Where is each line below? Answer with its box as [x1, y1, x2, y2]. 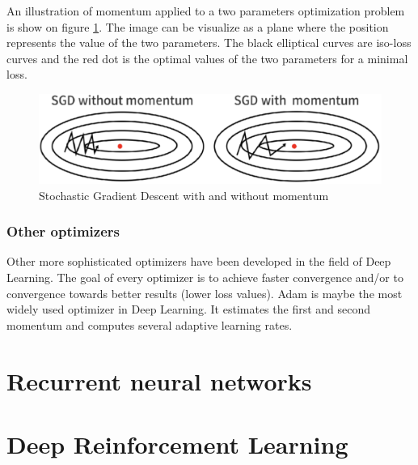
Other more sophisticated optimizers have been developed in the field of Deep [6, 253, 391, 270]
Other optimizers [6, 221, 120, 241]
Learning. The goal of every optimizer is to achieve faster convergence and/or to [6, 269, 403, 286]
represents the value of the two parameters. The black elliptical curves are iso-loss [6, 34, 412, 51]
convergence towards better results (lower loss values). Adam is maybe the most [6, 284, 403, 301]
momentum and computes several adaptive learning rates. [6, 316, 293, 333]
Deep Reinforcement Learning [6, 427, 348, 460]
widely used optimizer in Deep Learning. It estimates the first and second [6, 301, 371, 318]
